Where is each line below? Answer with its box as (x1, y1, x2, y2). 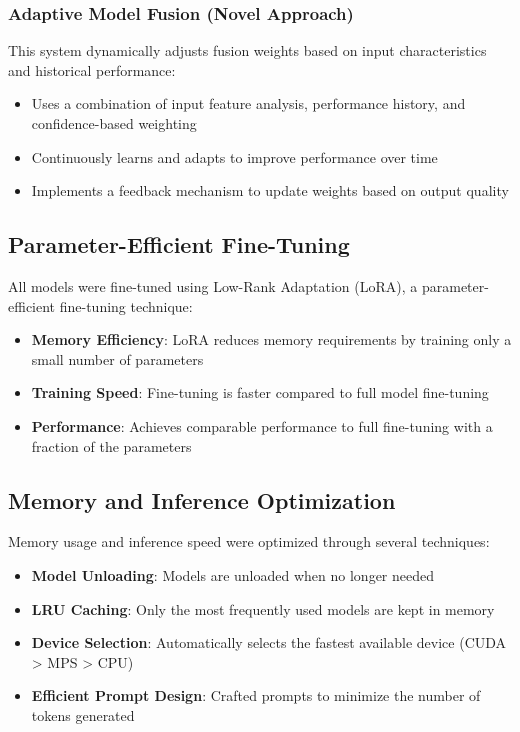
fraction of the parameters (31, 435, 192, 456)
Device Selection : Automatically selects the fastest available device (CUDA (31, 632, 507, 653)
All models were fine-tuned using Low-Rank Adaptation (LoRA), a (8, 275, 418, 296)
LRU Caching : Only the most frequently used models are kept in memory (31, 598, 495, 619)
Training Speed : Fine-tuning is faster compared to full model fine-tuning (31, 382, 489, 403)
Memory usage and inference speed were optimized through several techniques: (8, 531, 490, 552)
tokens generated (31, 704, 135, 725)
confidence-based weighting (31, 113, 197, 133)
